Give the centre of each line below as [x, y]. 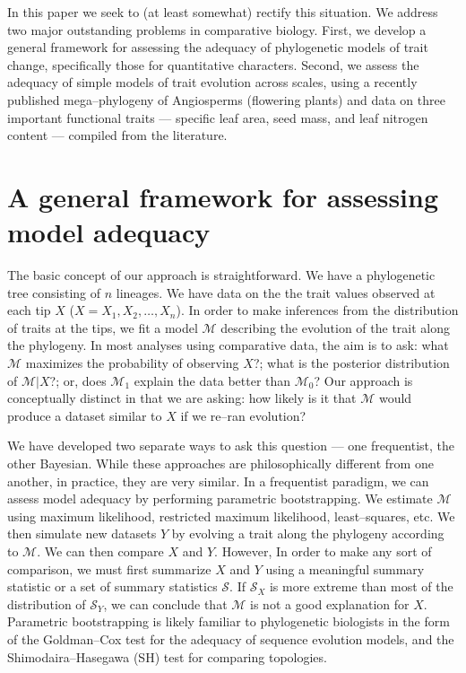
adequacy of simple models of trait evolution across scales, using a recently [212, 82]
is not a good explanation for [330, 603]
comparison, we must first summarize [109, 568]
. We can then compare [100, 551]
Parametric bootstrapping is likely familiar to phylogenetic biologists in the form [229, 621]
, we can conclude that [165, 603]
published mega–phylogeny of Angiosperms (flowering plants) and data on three [226, 99]
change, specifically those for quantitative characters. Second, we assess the [213, 64]
